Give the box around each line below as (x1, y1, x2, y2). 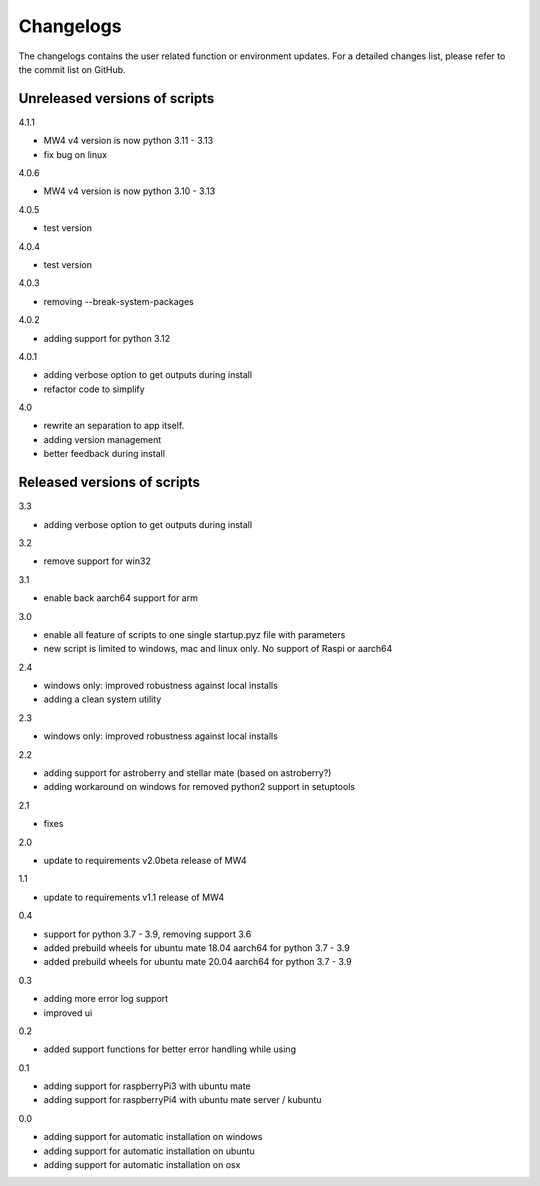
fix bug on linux (43, 148, 108, 160)
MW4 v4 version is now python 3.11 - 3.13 (43, 135, 214, 147)
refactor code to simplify (43, 383, 145, 395)
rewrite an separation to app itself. (43, 420, 185, 432)
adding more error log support (43, 993, 169, 1005)
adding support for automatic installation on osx (43, 1159, 241, 1171)
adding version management (43, 433, 162, 445)
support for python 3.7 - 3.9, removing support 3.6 (43, 928, 252, 940)
